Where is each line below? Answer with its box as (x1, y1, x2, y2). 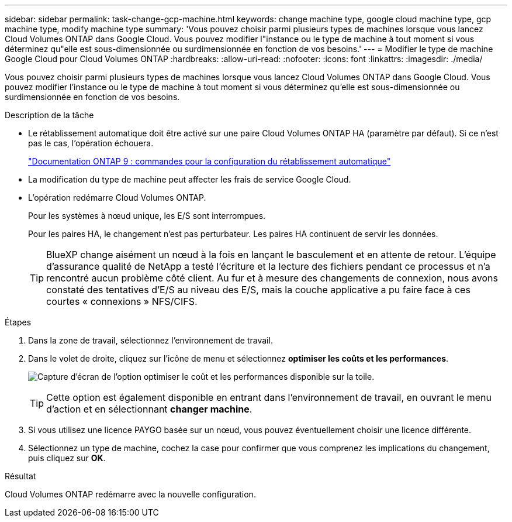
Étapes (5, 317, 32, 327)
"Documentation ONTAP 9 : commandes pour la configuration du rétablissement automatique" (28, 156, 391, 166)
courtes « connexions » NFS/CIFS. (46, 296, 198, 307)
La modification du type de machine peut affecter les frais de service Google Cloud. (28, 174, 351, 184)
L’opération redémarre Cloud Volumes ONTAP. (28, 193, 206, 202)
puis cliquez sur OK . (28, 453, 106, 463)
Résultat (5, 471, 36, 481)
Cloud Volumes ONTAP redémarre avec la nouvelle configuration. (5, 489, 256, 499)
